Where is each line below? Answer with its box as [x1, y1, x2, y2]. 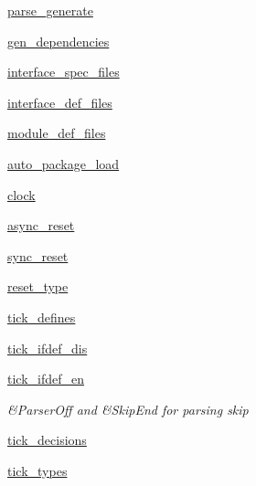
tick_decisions [7, 430, 87, 449]
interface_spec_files [7, 62, 120, 81]
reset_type [7, 277, 69, 296]
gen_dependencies [7, 31, 110, 50]
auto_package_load [7, 153, 120, 173]
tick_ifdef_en [7, 369, 85, 388]
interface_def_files [7, 92, 112, 111]
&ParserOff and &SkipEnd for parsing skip [7, 399, 249, 418]
